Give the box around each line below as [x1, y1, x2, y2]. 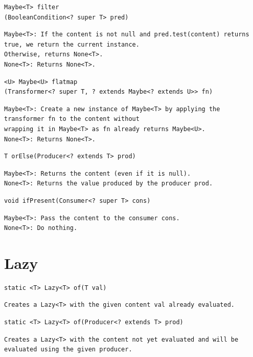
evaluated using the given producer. [4, 346, 132, 353]
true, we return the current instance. [4, 40, 140, 48]
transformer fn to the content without [4, 115, 140, 123]
